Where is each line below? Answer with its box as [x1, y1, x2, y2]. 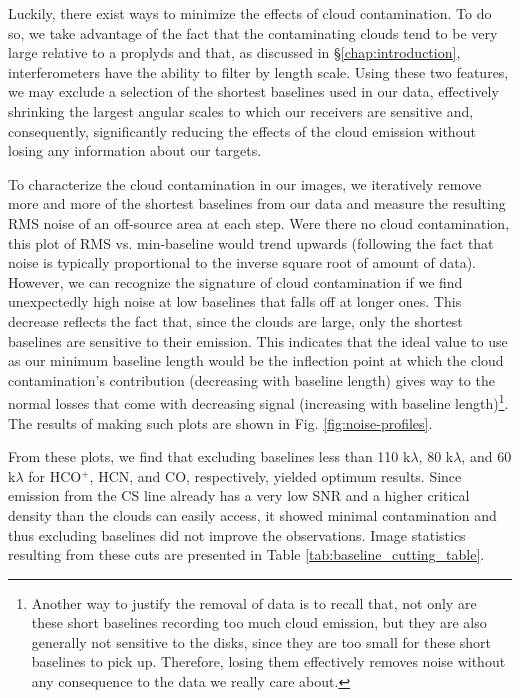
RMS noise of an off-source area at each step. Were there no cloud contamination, [8, 212, 510, 233]
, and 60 [461, 446, 512, 467]
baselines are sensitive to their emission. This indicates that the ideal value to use [8, 330, 508, 351]
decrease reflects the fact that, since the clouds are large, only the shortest [8, 310, 463, 331]
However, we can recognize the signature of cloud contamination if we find [8, 271, 463, 292]
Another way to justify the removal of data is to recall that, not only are [31, 592, 477, 613]
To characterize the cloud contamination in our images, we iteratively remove [8, 173, 482, 194]
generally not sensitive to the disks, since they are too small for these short [31, 631, 492, 652]
